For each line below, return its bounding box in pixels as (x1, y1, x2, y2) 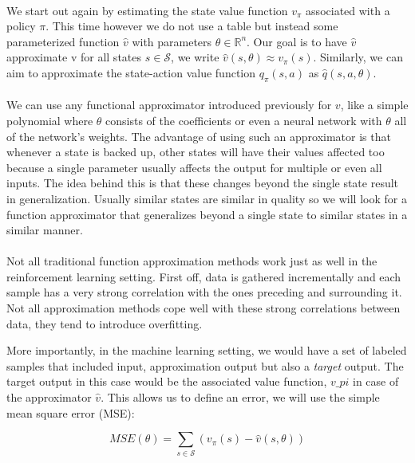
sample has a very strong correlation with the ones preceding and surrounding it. (6, 284, 402, 300)
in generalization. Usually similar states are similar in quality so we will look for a (6, 190, 407, 206)
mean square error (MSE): (6, 404, 135, 421)
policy (6, 18, 36, 34)
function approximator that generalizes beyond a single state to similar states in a (6, 206, 408, 222)
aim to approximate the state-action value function (6, 64, 256, 80)
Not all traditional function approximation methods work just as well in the (6, 253, 377, 269)
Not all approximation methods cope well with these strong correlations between (6, 300, 401, 316)
